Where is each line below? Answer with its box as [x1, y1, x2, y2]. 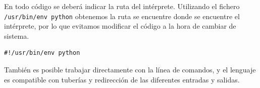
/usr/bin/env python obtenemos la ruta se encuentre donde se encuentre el [4, 11, 240, 21]
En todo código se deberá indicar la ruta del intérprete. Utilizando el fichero [4, 1, 240, 11]
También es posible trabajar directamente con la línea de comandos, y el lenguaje [4, 64, 256, 75]
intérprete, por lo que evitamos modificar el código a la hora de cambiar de [4, 21, 236, 31]
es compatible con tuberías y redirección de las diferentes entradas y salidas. [4, 74, 240, 84]
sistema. [4, 30, 29, 41]
